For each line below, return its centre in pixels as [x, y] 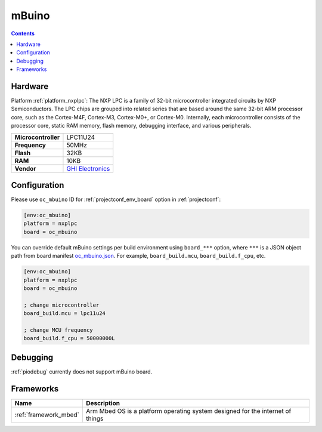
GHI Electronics [88, 168]
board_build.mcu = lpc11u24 [64, 314]
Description [103, 403]
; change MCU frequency [58, 330]
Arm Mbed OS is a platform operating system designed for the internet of [188, 411]
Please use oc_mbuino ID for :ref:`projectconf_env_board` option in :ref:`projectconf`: [116, 199]
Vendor [25, 168]
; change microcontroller [61, 305]
